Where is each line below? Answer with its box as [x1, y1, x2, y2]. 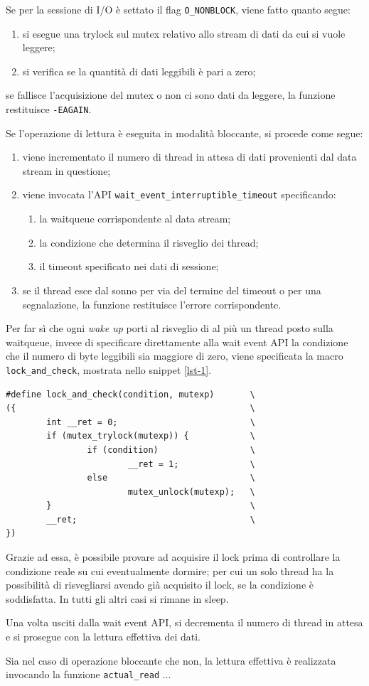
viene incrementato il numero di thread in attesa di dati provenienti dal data [22, 149, 357, 164]
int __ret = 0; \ [46, 417, 255, 427]
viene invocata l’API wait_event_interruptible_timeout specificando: [22, 187, 336, 202]
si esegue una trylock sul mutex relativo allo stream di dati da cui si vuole [22, 26, 346, 41]
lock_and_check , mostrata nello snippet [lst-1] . [6, 362, 212, 377]
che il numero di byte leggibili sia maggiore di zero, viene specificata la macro [6, 348, 343, 363]
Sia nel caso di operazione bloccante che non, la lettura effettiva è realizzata [6, 653, 336, 668]
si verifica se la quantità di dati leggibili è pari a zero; [22, 63, 256, 78]
